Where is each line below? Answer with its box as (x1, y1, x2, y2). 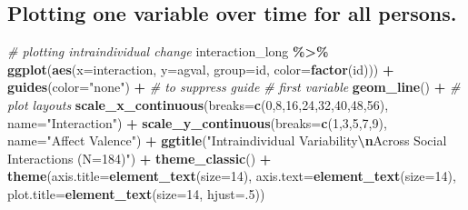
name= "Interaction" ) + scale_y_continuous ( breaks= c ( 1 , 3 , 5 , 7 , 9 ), (7, 113, 387, 132)
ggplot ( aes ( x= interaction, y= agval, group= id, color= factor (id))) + (7, 59, 394, 78)
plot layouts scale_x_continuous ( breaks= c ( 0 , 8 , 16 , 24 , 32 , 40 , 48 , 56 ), (7, 95, 389, 114)
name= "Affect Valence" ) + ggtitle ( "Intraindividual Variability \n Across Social (7, 131, 447, 150)
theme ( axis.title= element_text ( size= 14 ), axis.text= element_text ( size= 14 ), (7, 166, 456, 185)
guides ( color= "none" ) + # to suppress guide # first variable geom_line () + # (7, 77, 461, 96)
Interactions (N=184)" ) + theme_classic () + (7, 148, 272, 167)
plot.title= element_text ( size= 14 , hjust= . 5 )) (7, 184, 265, 203)
